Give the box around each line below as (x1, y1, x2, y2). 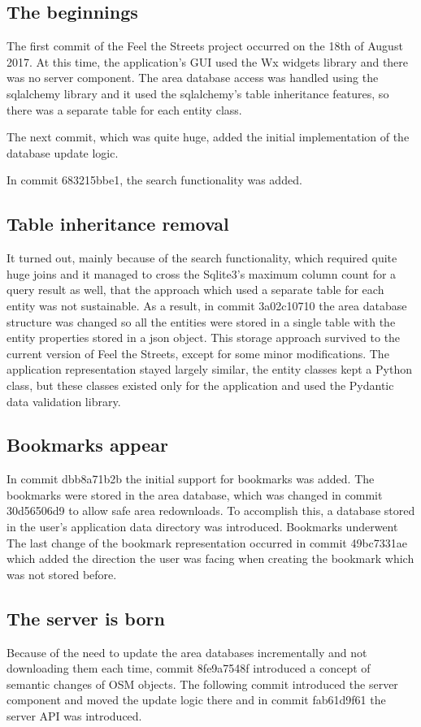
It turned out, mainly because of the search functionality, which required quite (7, 249, 397, 266)
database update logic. (7, 144, 119, 161)
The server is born (7, 605, 165, 630)
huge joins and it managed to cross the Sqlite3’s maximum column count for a (7, 265, 397, 282)
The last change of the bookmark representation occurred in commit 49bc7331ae (7, 534, 408, 551)
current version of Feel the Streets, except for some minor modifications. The (7, 344, 389, 361)
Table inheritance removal (7, 211, 229, 236)
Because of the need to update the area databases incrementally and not (7, 643, 367, 660)
